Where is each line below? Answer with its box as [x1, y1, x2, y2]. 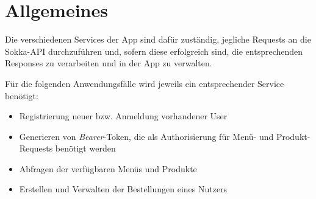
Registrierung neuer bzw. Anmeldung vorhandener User [19, 110, 228, 122]
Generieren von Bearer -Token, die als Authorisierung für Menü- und [19, 130, 274, 142]
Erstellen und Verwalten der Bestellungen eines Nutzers [19, 183, 228, 195]
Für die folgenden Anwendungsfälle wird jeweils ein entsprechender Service [5, 77, 284, 89]
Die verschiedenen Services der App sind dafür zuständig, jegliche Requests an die [5, 33, 311, 46]
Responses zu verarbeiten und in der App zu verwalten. [5, 57, 212, 69]
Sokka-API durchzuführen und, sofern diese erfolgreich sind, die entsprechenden [5, 44, 303, 57]
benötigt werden [55, 142, 116, 155]
